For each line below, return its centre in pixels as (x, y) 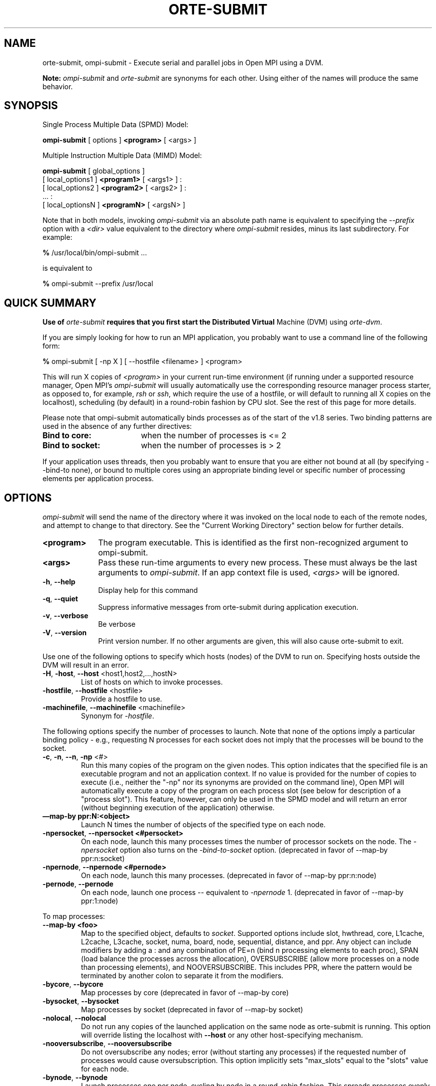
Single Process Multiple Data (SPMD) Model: (115, 125)
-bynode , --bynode (75, 1078)
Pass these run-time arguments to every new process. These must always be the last (258, 563)
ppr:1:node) (100, 901)
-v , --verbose (65, 616)
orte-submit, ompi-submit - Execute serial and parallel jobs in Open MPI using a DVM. (183, 62)
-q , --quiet (60, 599)
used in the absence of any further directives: (117, 426)
